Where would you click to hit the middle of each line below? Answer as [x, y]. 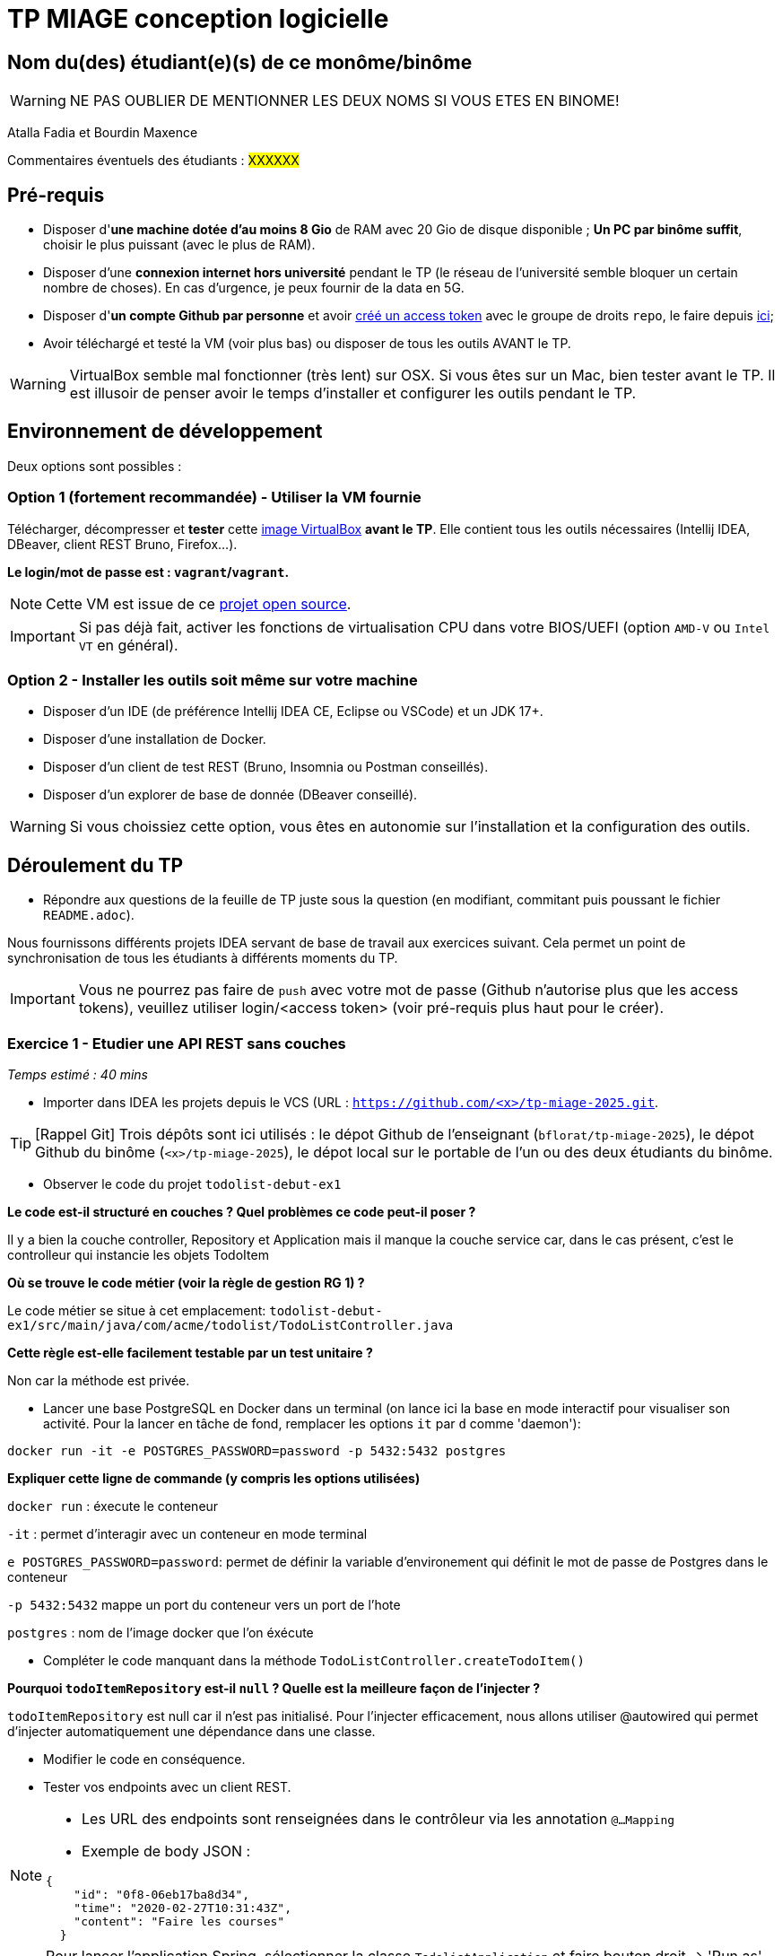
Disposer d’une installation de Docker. [155, 739]
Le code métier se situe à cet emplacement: [137, 1310]
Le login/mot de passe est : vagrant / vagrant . [148, 572]
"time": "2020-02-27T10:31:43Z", [182, 1908]
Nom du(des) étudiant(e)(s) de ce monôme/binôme [240, 62]
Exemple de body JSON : [166, 1851]
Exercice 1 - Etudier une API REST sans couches [177, 1043]
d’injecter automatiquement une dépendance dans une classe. [191, 1731]
